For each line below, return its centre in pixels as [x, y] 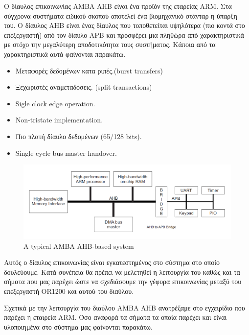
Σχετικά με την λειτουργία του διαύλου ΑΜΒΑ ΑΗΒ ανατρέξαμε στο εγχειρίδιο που [124, 307]
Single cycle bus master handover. [66, 153]
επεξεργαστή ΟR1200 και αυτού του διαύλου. [69, 291]
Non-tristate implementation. [59, 120]
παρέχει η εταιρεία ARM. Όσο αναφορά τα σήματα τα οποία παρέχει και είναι [115, 317]
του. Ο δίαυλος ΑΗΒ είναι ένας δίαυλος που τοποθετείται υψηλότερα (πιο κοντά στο [124, 25]
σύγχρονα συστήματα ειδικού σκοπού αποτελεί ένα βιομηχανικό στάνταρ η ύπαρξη [121, 15]
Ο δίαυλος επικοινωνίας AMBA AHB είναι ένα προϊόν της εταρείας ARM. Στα [118, 6]
